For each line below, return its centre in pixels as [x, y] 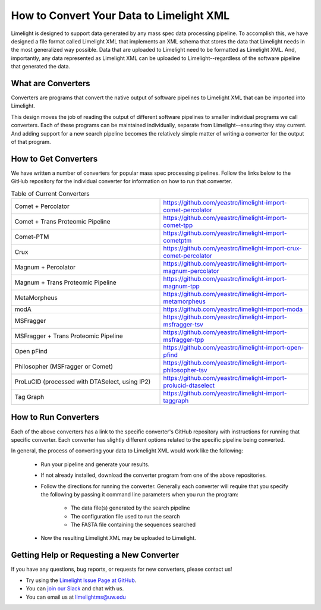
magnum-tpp [182, 287]
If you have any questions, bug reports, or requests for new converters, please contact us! [122, 569]
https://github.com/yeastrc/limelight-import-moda [233, 309]
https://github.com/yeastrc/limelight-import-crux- [233, 249]
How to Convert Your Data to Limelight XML [120, 15]
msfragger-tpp [184, 340]
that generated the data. [41, 67]
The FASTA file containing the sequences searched [133, 525]
